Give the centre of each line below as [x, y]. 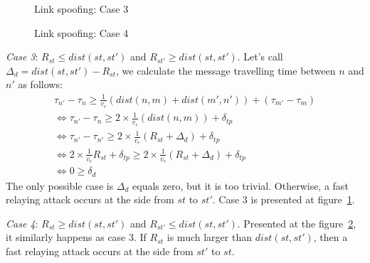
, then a [331, 237]
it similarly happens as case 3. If [76, 237]
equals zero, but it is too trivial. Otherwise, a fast [240, 185]
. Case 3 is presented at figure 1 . [284, 199]
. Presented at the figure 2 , [297, 223]
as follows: [40, 84]
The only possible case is [60, 185]
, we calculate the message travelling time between [226, 70]
